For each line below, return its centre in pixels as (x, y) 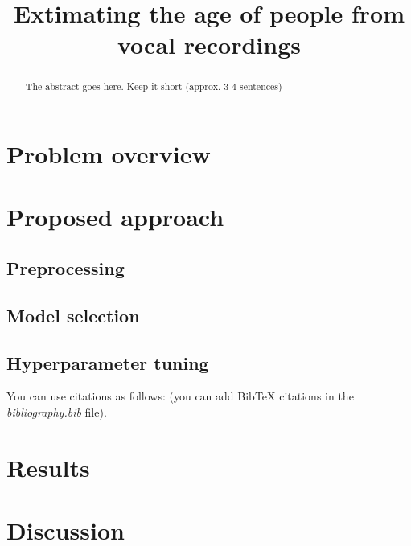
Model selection (73, 315)
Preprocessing (66, 267)
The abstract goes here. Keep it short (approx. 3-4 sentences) (154, 86)
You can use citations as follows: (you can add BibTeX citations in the (180, 396)
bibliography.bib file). (57, 411)
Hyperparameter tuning (108, 362)
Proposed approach (115, 217)
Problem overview (109, 154)
